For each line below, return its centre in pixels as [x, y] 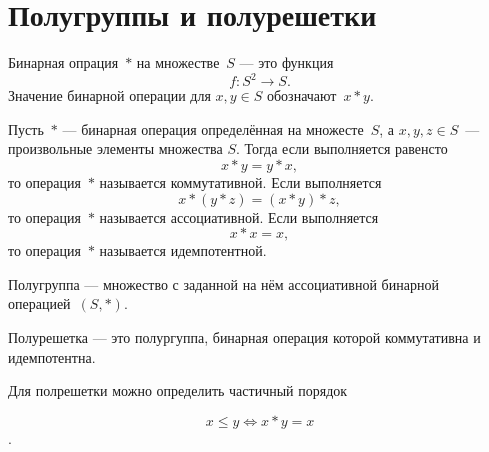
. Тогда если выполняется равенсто [341, 148]
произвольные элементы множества [115, 148]
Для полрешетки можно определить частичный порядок [178, 390]
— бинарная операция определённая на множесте [213, 128]
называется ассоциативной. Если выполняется [239, 216]
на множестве [178, 62]
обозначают [301, 95]
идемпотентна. [52, 356]
